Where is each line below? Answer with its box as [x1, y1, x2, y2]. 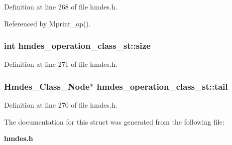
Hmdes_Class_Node [4, 80, 90, 92]
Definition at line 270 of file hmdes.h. [4, 100, 117, 110]
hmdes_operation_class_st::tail [97, 80, 228, 92]
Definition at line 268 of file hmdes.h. [4, 1, 117, 11]
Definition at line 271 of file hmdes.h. [4, 59, 117, 69]
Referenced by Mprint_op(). [4, 18, 91, 28]
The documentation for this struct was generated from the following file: [4, 116, 225, 127]
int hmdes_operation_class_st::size [4, 39, 151, 52]
